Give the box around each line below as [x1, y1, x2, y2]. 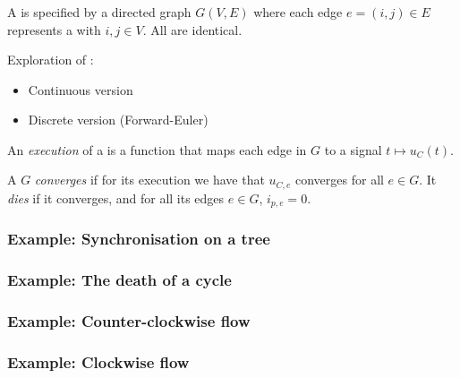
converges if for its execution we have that [34, 170, 265, 189]
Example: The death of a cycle [7, 269, 232, 291]
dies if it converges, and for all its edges [7, 188, 225, 207]
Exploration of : [7, 50, 94, 69]
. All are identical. [142, 20, 243, 39]
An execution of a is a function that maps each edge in [7, 140, 307, 159]
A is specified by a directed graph [7, 2, 192, 21]
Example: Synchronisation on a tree [7, 228, 270, 250]
